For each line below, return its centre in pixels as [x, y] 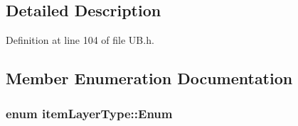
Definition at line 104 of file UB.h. [80, 40]
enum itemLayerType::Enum [89, 113]
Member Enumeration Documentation [149, 78]
